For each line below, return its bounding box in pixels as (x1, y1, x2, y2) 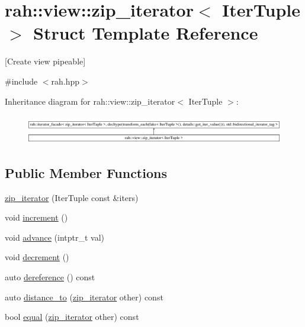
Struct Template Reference (33, 21, 258, 45)
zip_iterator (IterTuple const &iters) (5, 191, 139, 203)
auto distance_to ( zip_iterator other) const (5, 290, 163, 303)
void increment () (5, 211, 68, 224)
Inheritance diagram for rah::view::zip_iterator (5, 95, 175, 107)
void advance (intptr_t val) (5, 231, 105, 243)
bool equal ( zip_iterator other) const (5, 310, 139, 323)
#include (5, 75, 38, 87)
